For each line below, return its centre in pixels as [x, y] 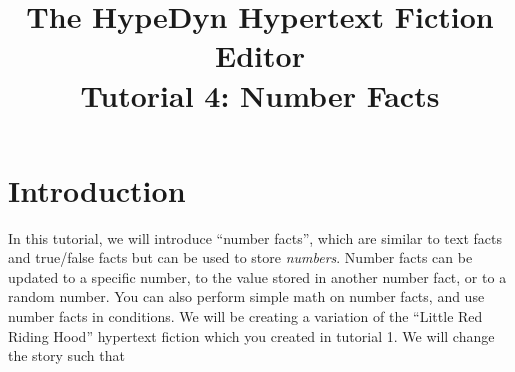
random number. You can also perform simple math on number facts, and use [246, 296]
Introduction [97, 189]
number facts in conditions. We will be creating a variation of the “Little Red [245, 316]
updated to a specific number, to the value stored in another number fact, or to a [257, 276]
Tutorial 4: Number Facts [260, 94]
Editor [260, 55]
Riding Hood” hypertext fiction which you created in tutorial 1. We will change [251, 335]
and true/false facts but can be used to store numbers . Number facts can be [240, 257]
